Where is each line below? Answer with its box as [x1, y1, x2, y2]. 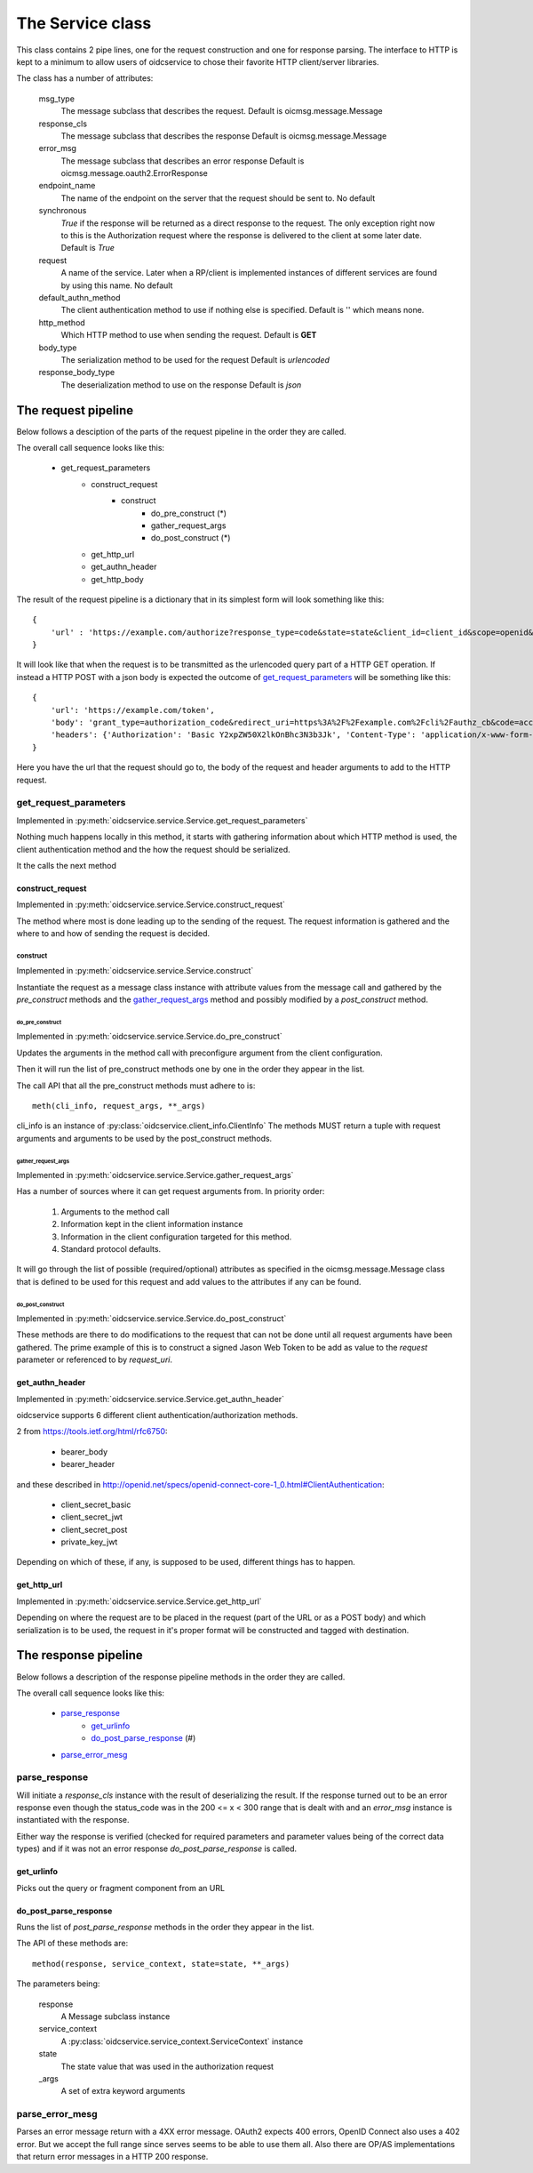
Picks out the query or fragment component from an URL [16, 1882, 226, 1893]
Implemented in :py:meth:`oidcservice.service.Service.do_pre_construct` [16, 1031, 283, 1042]
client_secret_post [60, 1524, 128, 1535]
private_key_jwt [60, 1536, 118, 1547]
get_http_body [91, 573, 144, 584]
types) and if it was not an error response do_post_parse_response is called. [16, 1843, 298, 1854]
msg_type [38, 93, 76, 104]
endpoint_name [38, 180, 96, 191]
